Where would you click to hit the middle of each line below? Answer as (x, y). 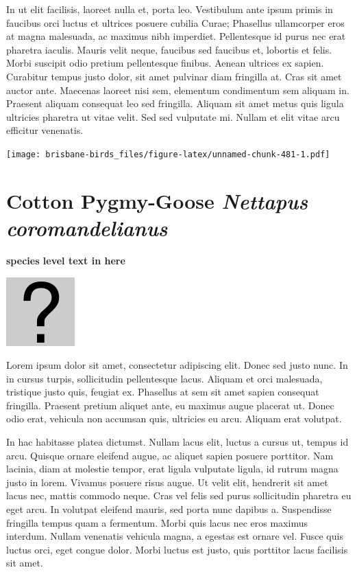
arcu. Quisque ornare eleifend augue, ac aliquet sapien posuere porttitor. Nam (170, 455)
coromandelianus (87, 227)
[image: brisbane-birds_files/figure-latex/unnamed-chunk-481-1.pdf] (168, 154)
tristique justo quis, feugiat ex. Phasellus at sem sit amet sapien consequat (163, 392)
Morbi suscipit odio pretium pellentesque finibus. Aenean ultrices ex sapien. (165, 63)
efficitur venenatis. (45, 130)
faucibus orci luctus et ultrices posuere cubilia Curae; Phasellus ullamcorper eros (175, 22)
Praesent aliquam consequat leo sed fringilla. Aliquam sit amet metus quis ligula (175, 103)
